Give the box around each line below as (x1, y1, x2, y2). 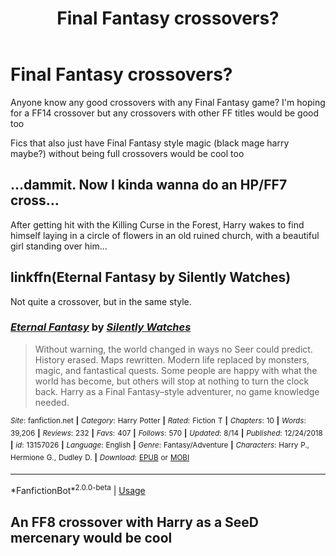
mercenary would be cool (10, 529, 173, 546)
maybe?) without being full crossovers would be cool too (10, 147, 245, 159)
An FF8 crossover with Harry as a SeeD (10, 513, 260, 531)
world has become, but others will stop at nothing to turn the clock (34, 375, 310, 387)
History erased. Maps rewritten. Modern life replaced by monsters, (34, 353, 310, 366)
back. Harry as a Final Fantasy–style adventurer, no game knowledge (34, 385, 320, 397)
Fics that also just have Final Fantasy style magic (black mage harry (10, 137, 290, 149)
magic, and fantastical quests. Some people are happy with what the (34, 364, 318, 376)
